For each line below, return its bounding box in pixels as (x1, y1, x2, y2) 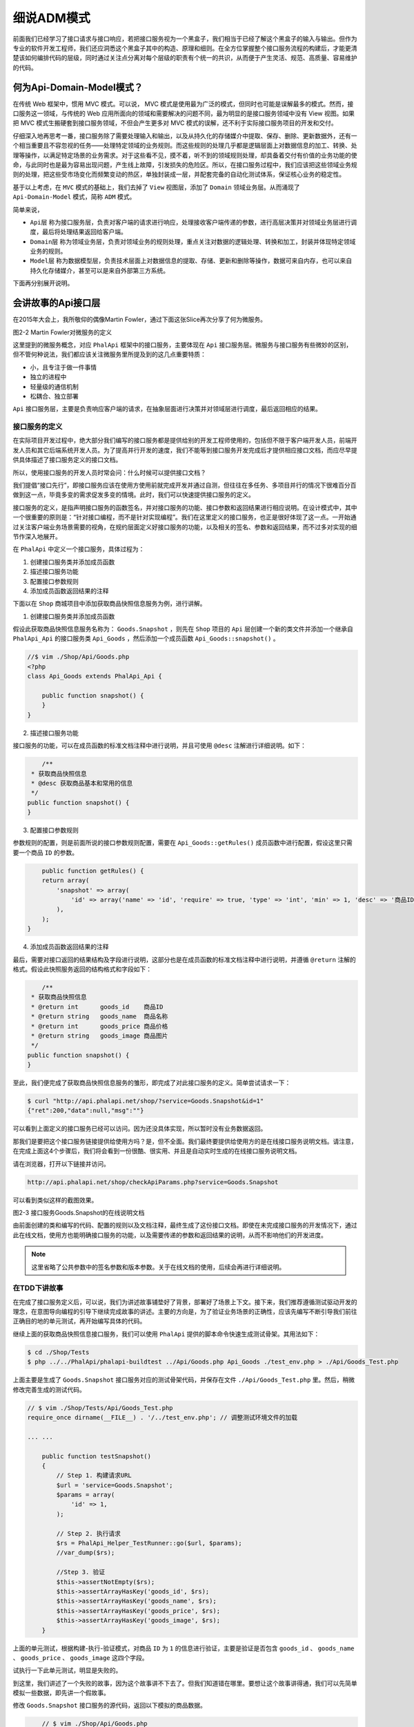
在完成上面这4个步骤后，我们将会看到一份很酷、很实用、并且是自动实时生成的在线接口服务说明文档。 (12, 1147, 302, 1155)
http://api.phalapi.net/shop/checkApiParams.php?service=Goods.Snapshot (27, 1178, 279, 1186)
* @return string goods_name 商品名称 (31, 1013, 168, 1020)
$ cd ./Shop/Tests (27, 1348, 90, 1356)
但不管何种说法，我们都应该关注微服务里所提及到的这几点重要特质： (12, 350, 206, 359)
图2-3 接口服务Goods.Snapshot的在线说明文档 (12, 1208, 145, 1216)
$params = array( (56, 1491, 115, 1499)
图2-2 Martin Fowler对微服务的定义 (12, 328, 112, 336)
